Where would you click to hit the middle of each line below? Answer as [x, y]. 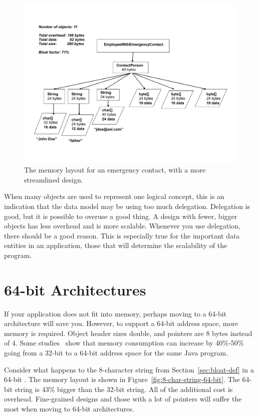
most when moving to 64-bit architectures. [69, 408]
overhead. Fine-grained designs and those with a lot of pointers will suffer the [123, 399]
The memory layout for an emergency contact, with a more [115, 170]
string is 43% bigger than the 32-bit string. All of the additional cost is [124, 389]
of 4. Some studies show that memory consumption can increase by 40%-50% [124, 343]
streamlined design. [54, 179]
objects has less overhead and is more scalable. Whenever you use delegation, [122, 226]
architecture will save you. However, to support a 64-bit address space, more [121, 323]
